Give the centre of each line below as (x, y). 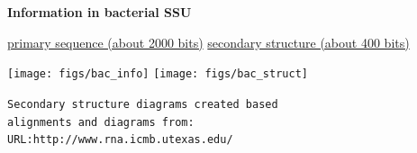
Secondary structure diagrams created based (143, 104)
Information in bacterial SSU (100, 12)
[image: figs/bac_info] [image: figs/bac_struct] (158, 74)
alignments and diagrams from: (101, 122)
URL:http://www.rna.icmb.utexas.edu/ (120, 140)
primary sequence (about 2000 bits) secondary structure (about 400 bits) (208, 42)
